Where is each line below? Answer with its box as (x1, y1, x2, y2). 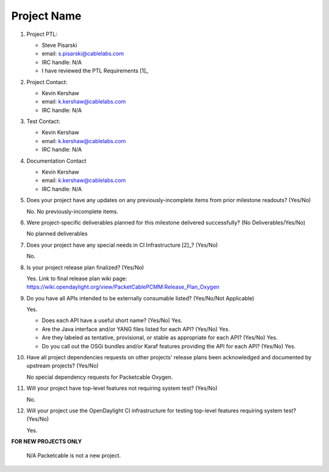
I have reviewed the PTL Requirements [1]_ (41, 67, 149, 74)
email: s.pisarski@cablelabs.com (41, 50, 124, 57)
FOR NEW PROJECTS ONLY (11, 438, 82, 445)
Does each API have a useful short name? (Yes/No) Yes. (41, 317, 183, 324)
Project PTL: (26, 30, 58, 38)
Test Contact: (26, 118, 61, 125)
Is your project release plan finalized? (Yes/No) (26, 264, 144, 271)
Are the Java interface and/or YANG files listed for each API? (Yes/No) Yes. (41, 325, 230, 333)
